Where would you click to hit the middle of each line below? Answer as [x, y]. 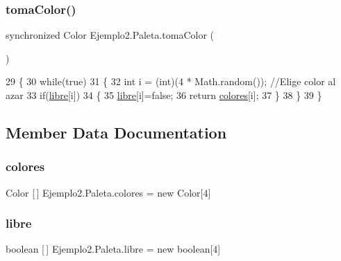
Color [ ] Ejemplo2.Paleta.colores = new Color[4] [108, 192]
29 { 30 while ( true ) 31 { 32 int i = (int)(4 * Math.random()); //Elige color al [171, 81]
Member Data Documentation [116, 132]
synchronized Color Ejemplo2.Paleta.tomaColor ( [110, 35]
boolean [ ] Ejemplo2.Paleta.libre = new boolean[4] [113, 249]
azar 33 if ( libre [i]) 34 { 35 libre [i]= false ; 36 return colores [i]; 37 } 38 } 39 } [164, 95]
